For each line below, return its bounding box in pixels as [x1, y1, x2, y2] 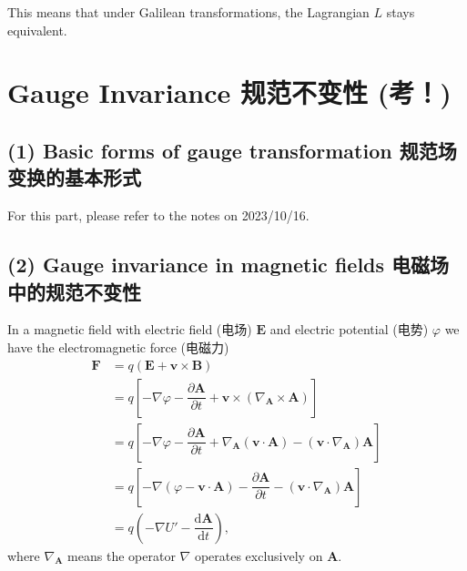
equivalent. [7, 20, 67, 39]
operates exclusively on [194, 546, 323, 565]
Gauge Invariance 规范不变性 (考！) [7, 74, 452, 111]
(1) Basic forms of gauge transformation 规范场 [7, 136, 457, 164]
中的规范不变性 [7, 277, 141, 305]
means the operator [67, 546, 176, 565]
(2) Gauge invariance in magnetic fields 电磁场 [7, 250, 450, 279]
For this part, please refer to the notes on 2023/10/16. [7, 206, 310, 225]
